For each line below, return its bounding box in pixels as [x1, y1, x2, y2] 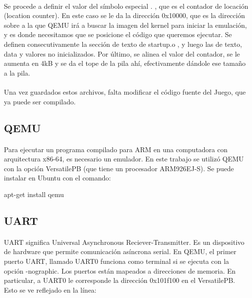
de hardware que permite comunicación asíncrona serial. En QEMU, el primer [4, 246, 236, 257]
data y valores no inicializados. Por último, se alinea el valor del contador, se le [4, 48, 240, 59]
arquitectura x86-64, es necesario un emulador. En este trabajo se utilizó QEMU [4, 154, 244, 164]
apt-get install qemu [4, 189, 64, 199]
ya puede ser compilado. [4, 96, 76, 106]
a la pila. [4, 67, 30, 78]
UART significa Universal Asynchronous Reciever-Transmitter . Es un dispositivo [4, 237, 245, 247]
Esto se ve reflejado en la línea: [4, 284, 97, 295]
